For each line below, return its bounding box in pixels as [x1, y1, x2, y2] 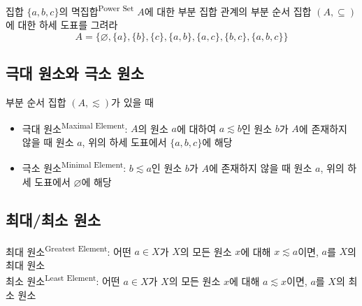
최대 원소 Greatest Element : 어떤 [6, 242, 131, 258]
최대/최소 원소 [6, 208, 101, 230]
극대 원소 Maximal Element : [22, 119, 128, 136]
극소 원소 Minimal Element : [22, 159, 126, 175]
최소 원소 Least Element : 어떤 [6, 272, 120, 289]
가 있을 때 [111, 95, 154, 110]
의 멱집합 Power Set [59, 2, 134, 18]
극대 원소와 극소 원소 [6, 62, 145, 84]
